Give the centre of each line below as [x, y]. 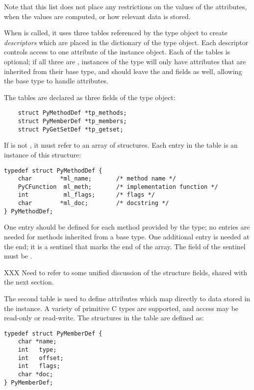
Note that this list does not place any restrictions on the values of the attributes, [126, 6]
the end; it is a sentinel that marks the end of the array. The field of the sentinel [125, 246]
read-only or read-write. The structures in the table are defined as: [104, 318]
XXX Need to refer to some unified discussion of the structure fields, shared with [126, 272]
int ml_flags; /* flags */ [86, 195]
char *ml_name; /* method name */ [97, 179]
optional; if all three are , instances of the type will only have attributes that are [125, 61]
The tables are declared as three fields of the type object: [90, 97]
